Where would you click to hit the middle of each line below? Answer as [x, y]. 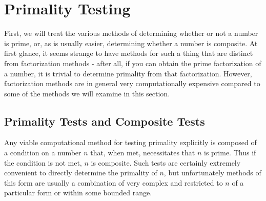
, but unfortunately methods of [212, 173]
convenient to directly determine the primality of [81, 173]
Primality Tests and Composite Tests [105, 121]
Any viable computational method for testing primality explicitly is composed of [130, 142]
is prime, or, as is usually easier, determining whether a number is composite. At [131, 43]
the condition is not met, [43, 162]
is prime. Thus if [230, 153]
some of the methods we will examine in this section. [87, 93]
